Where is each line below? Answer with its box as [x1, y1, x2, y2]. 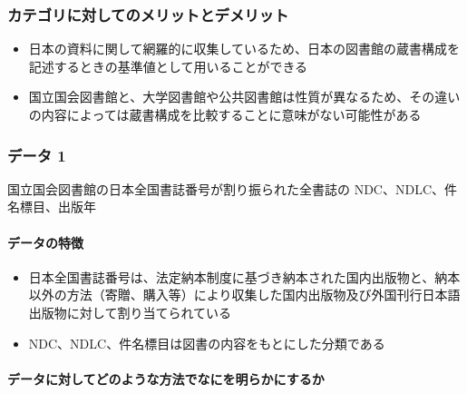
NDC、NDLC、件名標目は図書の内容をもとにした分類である [28, 333, 385, 352]
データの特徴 [7, 232, 83, 251]
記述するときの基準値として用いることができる [28, 56, 308, 75]
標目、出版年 [19, 197, 96, 216]
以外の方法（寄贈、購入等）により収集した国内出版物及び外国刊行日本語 [28, 285, 461, 304]
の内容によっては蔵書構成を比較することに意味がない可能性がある [28, 105, 422, 123]
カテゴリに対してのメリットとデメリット [7, 3, 289, 25]
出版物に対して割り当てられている [28, 302, 231, 321]
